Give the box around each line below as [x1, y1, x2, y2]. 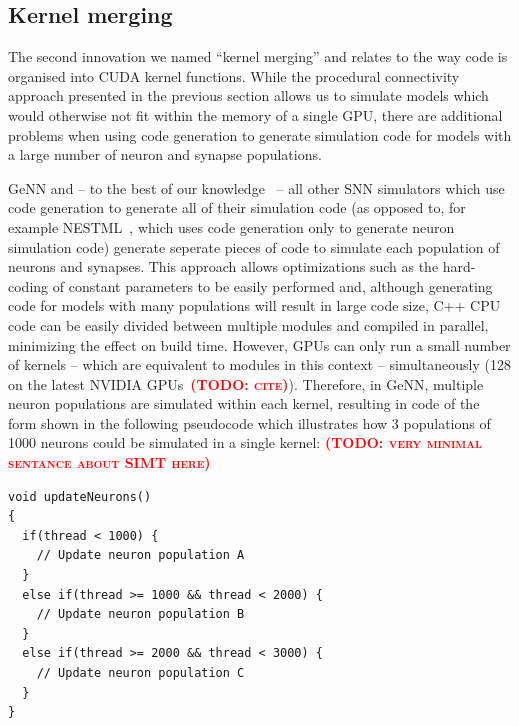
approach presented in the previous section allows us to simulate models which [8, 85, 489, 106]
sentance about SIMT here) [8, 452, 211, 473]
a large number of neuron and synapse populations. [8, 144, 322, 165]
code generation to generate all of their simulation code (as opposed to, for [8, 197, 466, 218]
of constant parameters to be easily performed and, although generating [52, 275, 493, 296]
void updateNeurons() [8, 489, 152, 504]
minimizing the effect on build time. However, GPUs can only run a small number [8, 334, 511, 355]
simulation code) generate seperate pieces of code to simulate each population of [8, 236, 500, 257]
